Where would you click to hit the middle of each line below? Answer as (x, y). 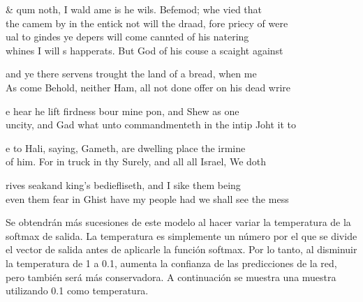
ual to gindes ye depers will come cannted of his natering (127, 37)
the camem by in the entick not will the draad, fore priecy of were (147, 23)
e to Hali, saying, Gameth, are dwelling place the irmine (126, 148)
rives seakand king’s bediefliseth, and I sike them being (123, 184)
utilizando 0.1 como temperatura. (77, 290)
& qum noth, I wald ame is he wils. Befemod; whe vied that (134, 9)
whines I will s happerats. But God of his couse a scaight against (145, 50)
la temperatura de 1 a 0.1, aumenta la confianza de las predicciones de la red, (171, 263)
